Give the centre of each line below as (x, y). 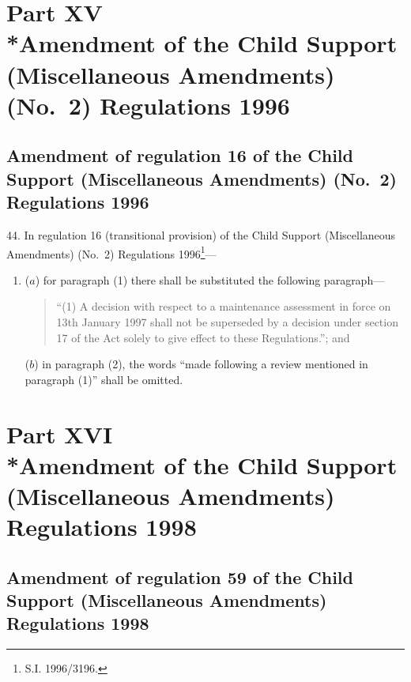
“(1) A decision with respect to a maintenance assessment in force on (224, 306)
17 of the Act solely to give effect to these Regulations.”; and (203, 337)
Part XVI (60, 433)
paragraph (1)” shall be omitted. (104, 379)
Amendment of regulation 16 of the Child (180, 155)
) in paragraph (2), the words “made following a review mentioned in (201, 364)
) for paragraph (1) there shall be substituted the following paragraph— (210, 279)
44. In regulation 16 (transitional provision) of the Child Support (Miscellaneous (201, 234)
